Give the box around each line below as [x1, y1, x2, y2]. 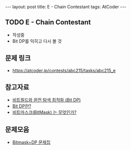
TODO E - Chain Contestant [5, 18, 91, 27]
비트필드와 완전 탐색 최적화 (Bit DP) [12, 97, 81, 103]
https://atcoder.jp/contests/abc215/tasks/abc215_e [12, 67, 116, 73]
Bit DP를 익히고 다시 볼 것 [12, 38, 62, 44]
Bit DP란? [12, 103, 31, 109]
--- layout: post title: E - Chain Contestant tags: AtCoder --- [5, 4, 127, 9]
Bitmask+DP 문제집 [12, 140, 51, 146]
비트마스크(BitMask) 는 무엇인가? [12, 109, 77, 115]
